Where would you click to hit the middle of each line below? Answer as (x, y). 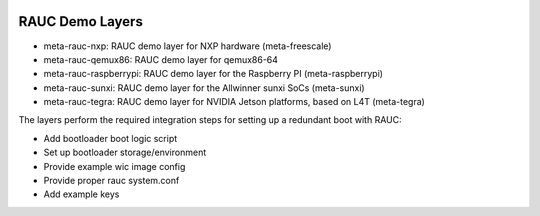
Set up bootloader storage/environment (125, 152)
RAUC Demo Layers (81, 21)
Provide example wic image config (114, 166)
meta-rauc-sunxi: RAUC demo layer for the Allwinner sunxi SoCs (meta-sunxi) (204, 87)
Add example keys (81, 194)
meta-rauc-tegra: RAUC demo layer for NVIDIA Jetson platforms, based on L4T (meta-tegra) (234, 102)
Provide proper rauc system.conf (111, 181)
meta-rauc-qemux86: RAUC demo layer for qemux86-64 (161, 59)
